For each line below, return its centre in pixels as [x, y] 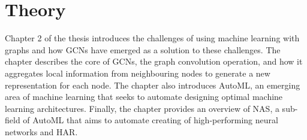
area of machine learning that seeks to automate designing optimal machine [144, 97]
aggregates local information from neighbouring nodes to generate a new [138, 73]
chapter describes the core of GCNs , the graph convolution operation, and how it [154, 61]
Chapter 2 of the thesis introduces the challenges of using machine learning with [152, 38]
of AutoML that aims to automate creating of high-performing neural [151, 120]
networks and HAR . [41, 131]
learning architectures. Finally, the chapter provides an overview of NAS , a [142, 108]
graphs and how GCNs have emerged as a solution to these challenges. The [143, 49]
